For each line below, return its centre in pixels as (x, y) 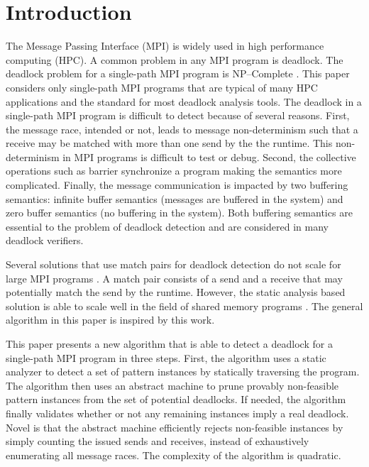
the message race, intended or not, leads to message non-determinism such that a (182, 129)
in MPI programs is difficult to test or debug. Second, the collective (209, 156)
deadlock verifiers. (45, 240)
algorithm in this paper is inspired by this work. (110, 320)
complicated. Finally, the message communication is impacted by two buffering (177, 185)
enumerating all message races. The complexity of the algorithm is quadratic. (174, 455)
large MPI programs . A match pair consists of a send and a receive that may (174, 278)
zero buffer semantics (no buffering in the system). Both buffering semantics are (179, 213)
